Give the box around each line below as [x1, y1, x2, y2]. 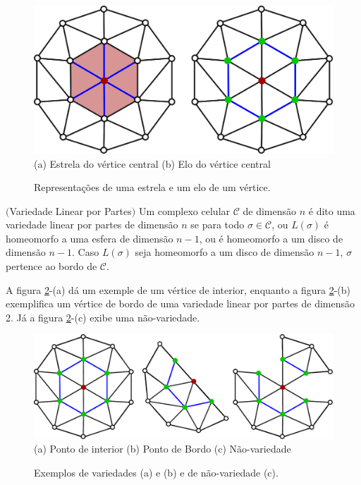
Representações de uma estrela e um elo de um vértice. [34, 180, 271, 195]
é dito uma [308, 203, 355, 218]
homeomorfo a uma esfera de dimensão [6, 231, 173, 245]
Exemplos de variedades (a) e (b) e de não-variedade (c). [34, 465, 279, 479]
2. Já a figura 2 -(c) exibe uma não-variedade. [6, 309, 200, 324]
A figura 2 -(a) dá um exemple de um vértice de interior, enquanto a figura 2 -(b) [6, 282, 351, 297]
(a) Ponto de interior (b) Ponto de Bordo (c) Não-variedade [34, 441, 291, 456]
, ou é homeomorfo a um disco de [199, 231, 343, 245]
